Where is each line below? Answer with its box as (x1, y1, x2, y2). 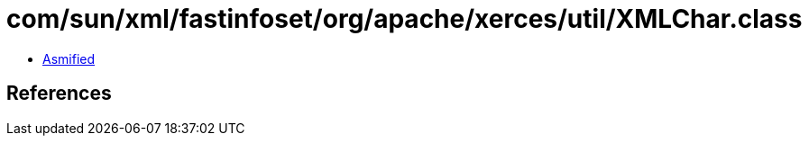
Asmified (42, 50, 96, 67)
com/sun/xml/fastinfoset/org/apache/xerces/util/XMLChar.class (6, 4, 803, 34)
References (6, 82, 112, 105)
